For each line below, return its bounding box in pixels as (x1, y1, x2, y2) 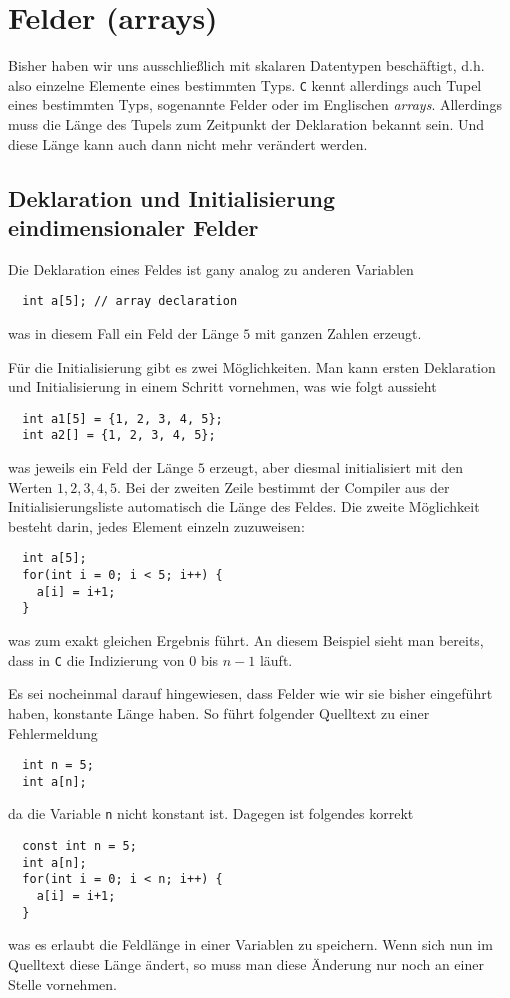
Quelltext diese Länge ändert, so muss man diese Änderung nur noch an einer (8, 953, 484, 974)
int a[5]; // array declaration (22, 294, 238, 309)
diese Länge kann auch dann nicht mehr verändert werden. (8, 133, 368, 154)
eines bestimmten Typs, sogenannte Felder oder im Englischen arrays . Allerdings (8, 94, 502, 115)
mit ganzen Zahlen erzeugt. (254, 323, 422, 343)
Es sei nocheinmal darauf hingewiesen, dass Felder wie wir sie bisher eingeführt (8, 683, 493, 704)
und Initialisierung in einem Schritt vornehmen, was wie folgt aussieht (8, 376, 437, 397)
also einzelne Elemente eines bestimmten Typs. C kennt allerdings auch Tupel (8, 74, 482, 95)
